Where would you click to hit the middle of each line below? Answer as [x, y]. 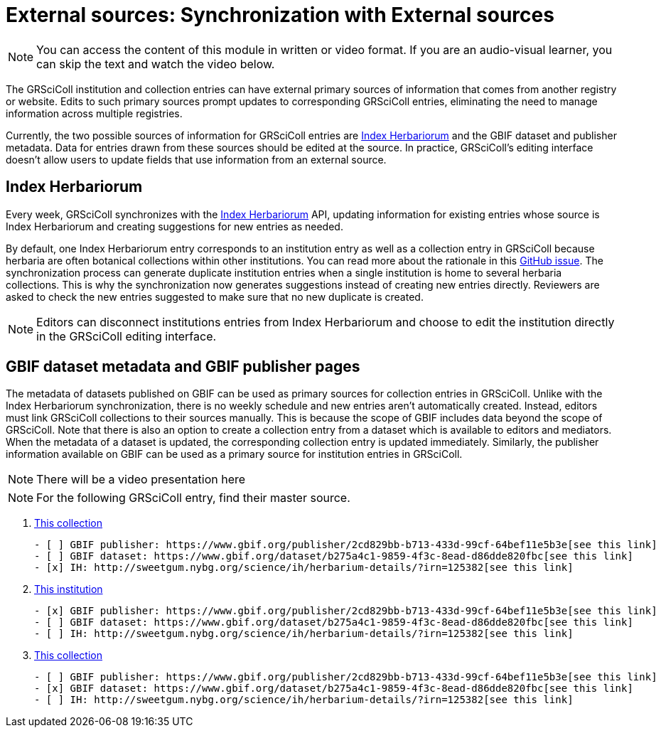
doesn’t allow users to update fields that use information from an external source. [196, 159]
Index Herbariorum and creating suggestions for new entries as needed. [174, 226]
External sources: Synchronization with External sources [280, 15]
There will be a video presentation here [141, 480]
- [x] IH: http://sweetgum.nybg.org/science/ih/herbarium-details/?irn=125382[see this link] [304, 568]
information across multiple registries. [94, 113]
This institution [69, 589]
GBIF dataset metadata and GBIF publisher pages [183, 367]
